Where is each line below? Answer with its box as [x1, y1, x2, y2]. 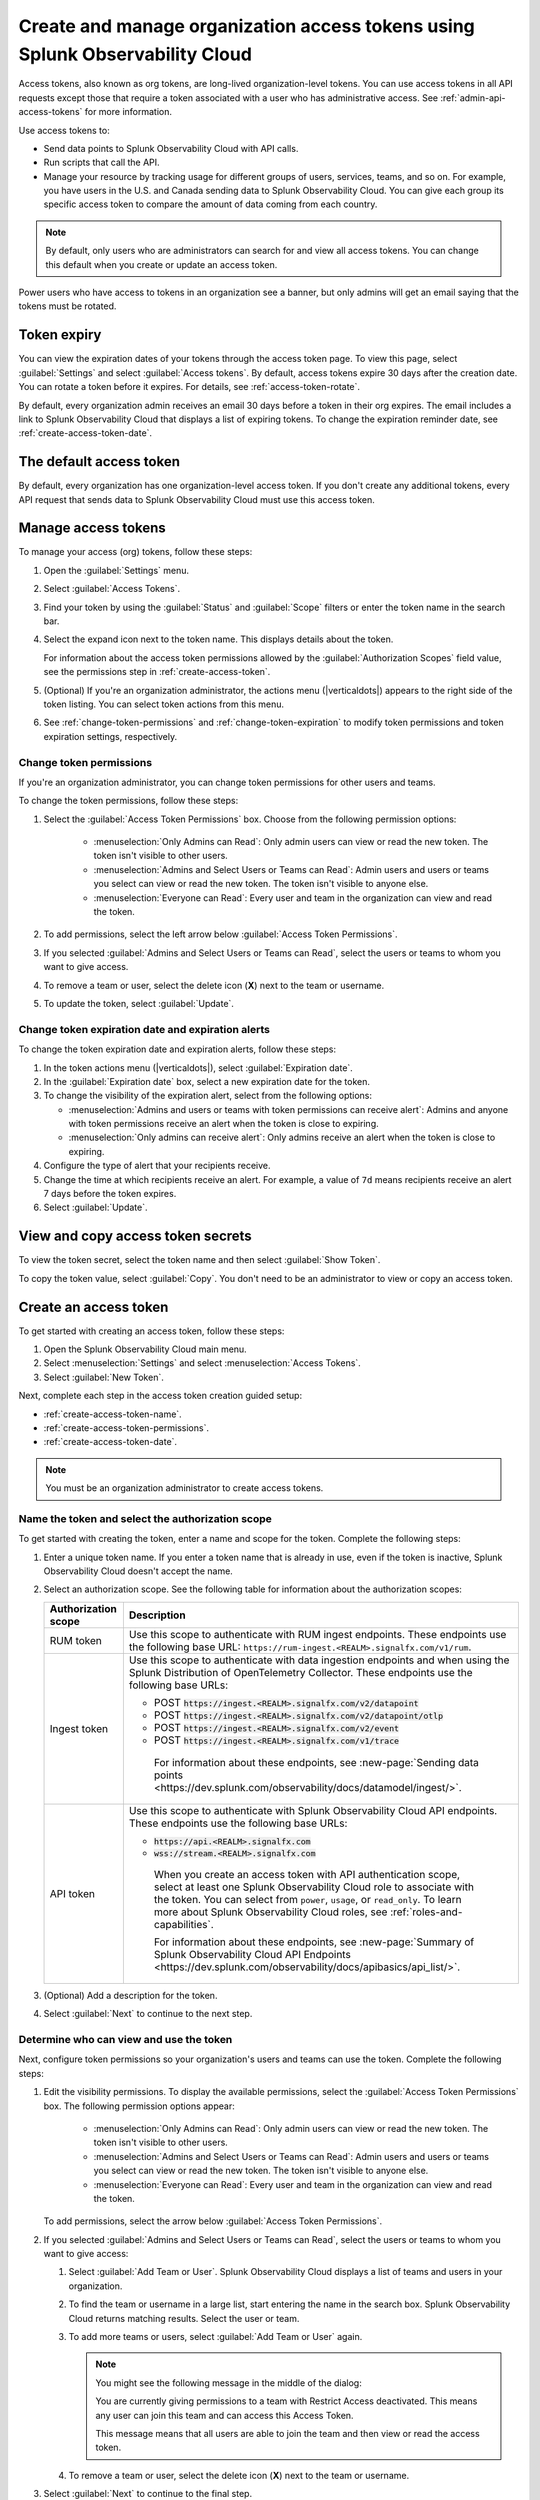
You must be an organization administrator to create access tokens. [45, 1482, 324, 1494]
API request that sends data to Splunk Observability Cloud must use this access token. [18, 493, 375, 505]
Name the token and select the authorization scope [18, 1511, 272, 1525]
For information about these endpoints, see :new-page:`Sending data [153, 1755, 480, 1769]
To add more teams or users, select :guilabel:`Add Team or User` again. [68, 2331, 363, 2343]
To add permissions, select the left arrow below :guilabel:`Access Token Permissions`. [43, 928, 399, 940]
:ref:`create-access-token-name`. [43, 1408, 182, 1420]
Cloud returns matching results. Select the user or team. [68, 2312, 300, 2324]
